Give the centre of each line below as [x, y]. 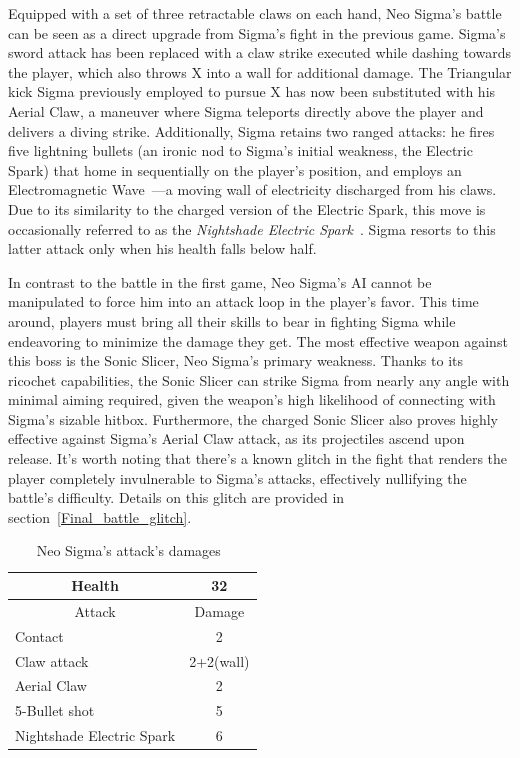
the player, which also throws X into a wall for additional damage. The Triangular [260, 71]
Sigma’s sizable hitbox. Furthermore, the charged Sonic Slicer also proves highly [253, 418]
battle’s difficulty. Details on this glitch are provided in [176, 497]
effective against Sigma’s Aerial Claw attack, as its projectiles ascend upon [236, 438]
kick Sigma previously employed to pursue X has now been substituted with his [252, 91]
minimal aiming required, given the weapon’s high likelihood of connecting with [252, 399]
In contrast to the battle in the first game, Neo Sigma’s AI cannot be [220, 281]
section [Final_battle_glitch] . [100, 516]
